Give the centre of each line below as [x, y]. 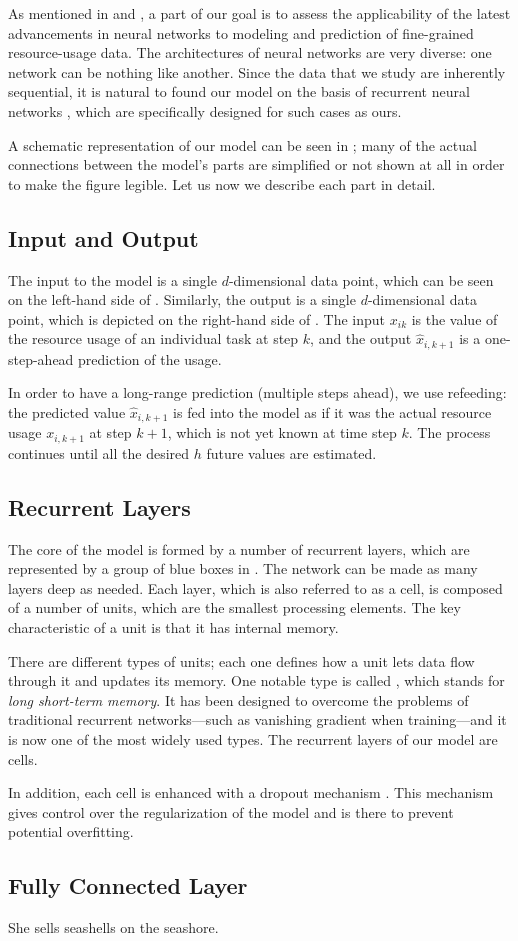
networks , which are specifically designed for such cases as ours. [205, 110]
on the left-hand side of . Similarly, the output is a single [182, 299]
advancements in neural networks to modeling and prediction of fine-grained [241, 32]
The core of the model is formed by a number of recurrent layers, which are [239, 548]
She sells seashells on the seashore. [113, 927]
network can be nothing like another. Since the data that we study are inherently [257, 71]
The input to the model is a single [112, 279]
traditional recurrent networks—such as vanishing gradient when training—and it [257, 719]
